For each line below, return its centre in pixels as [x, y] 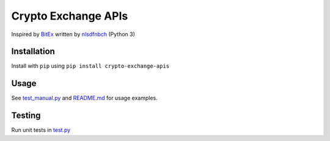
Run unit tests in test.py [41, 130]
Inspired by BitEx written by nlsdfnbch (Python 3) [73, 34]
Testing [26, 116]
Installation [33, 52]
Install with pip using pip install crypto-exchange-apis [90, 66]
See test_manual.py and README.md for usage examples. [85, 98]
